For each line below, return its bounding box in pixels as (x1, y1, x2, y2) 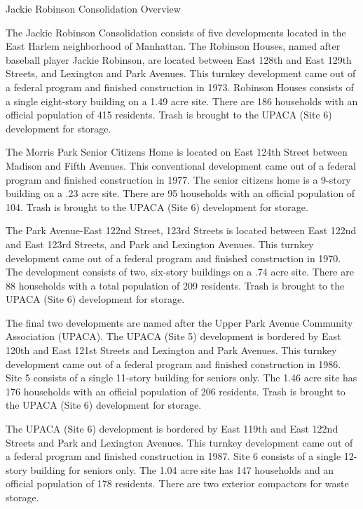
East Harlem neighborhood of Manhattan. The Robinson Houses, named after (6, 39, 341, 53)
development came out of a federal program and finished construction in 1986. (6, 356, 341, 371)
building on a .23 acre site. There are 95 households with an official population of (6, 186, 355, 201)
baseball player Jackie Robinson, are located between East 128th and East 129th (6, 52, 352, 67)
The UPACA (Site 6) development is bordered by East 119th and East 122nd (6, 421, 338, 436)
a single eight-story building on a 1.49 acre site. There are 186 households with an (6, 93, 358, 108)
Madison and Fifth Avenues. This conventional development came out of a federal (6, 158, 356, 172)
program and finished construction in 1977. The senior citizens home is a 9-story (6, 172, 351, 186)
